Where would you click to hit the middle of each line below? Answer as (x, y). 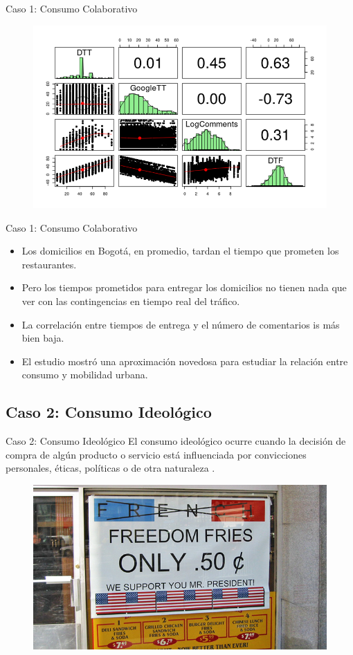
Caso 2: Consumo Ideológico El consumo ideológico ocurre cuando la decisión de (176, 441)
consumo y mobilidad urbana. (85, 375)
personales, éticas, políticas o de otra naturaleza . (110, 468)
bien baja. (43, 338)
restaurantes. (49, 264)
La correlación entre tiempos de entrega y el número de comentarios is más (181, 324)
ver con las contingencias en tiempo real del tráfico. (131, 301)
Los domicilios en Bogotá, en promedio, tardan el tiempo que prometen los (180, 251)
